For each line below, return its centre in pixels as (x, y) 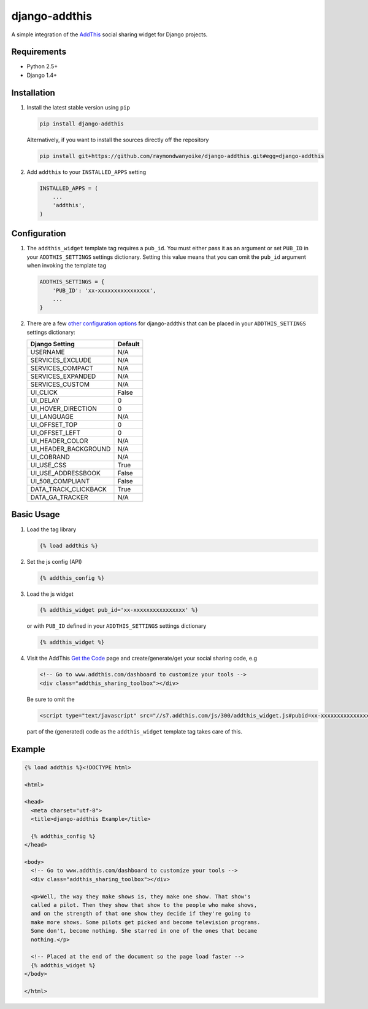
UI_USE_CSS (48, 465)
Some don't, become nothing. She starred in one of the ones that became (144, 931)
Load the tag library (52, 529)
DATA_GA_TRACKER (59, 497)
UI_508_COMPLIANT (60, 481)
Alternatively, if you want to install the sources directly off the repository (118, 140)
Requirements (39, 52)
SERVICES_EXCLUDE (61, 360)
